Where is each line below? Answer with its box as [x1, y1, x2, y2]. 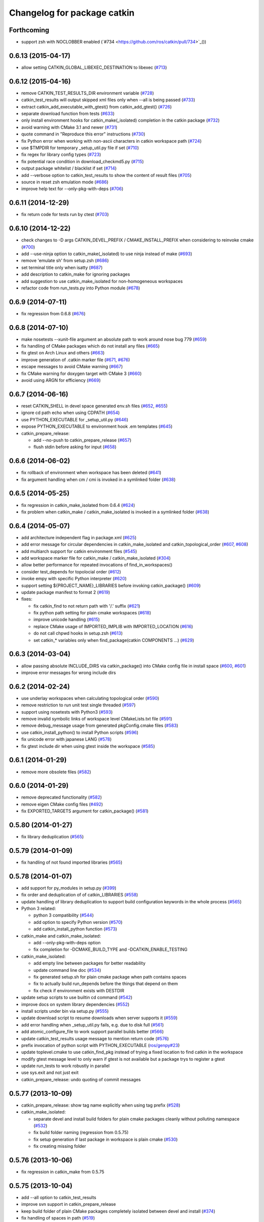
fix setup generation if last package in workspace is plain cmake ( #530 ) [33, 1136, 178, 1142]
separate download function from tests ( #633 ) [21, 110, 115, 117]
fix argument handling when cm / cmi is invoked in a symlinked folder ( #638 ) [21, 477, 176, 482]
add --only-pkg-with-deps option [33, 940, 101, 946]
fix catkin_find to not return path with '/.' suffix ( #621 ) [33, 603, 140, 609]
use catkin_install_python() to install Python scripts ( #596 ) [21, 729, 139, 735]
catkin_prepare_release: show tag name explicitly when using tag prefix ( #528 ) [21, 1102, 180, 1108]
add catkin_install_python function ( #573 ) [33, 926, 117, 932]
